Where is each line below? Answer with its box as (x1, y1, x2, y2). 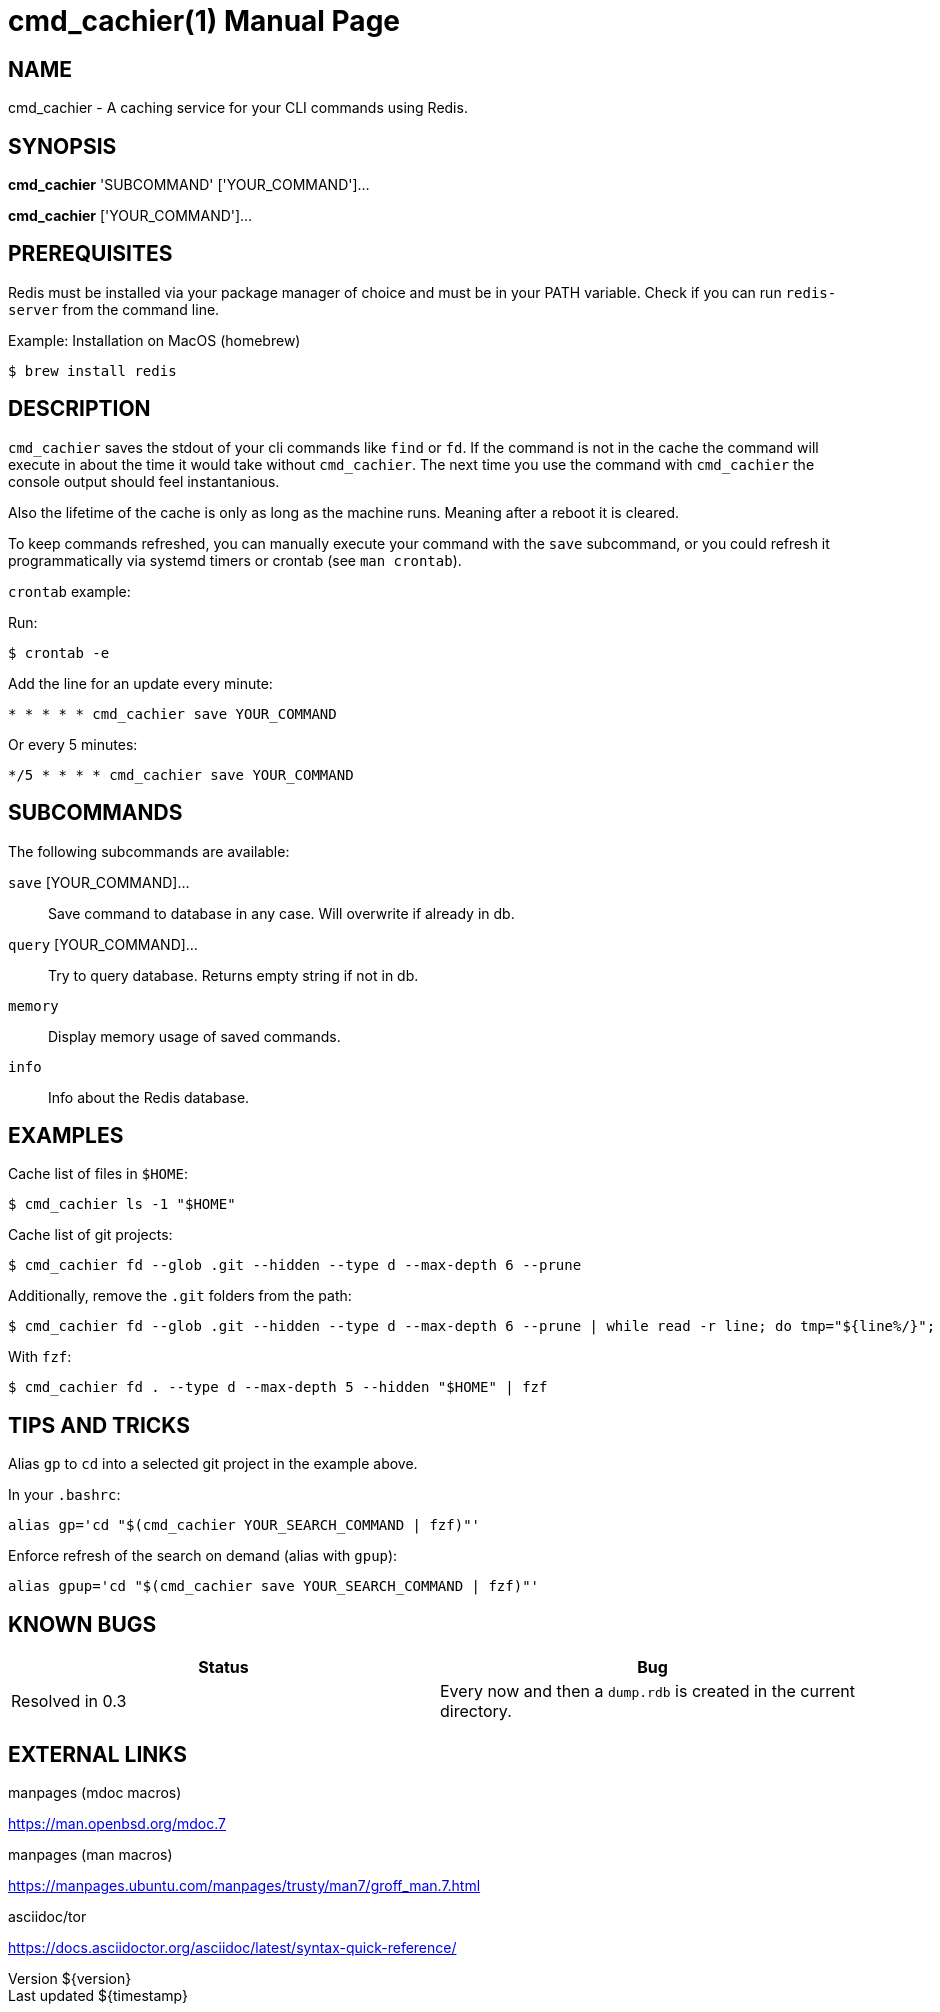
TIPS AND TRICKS (8, 1412, 190, 1438)
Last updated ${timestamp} (8, 1986, 188, 2004)
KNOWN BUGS (8, 1611, 157, 1637)
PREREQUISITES (8, 241, 173, 267)
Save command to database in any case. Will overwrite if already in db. (48, 904, 515, 922)
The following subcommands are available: (8, 842, 290, 860)
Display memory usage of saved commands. (48, 1027, 341, 1045)
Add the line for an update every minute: (8, 674, 273, 692)
